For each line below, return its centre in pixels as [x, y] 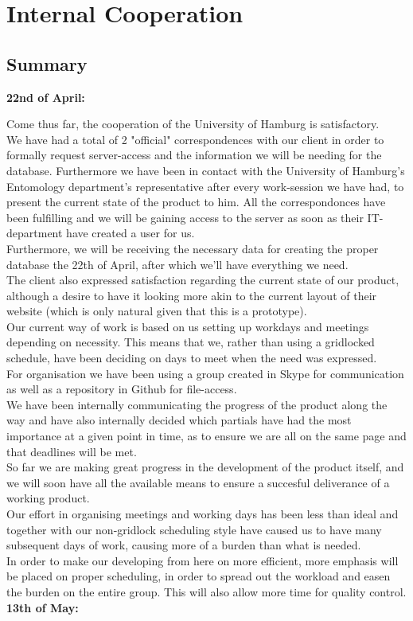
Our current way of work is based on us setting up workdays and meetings [188, 326]
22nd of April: [46, 97]
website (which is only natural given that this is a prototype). [157, 311]
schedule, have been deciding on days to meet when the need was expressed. [192, 358]
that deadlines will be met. [72, 451]
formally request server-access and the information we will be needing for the [194, 155]
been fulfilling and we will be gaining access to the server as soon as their [185, 217]
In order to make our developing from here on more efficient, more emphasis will [203, 560]
